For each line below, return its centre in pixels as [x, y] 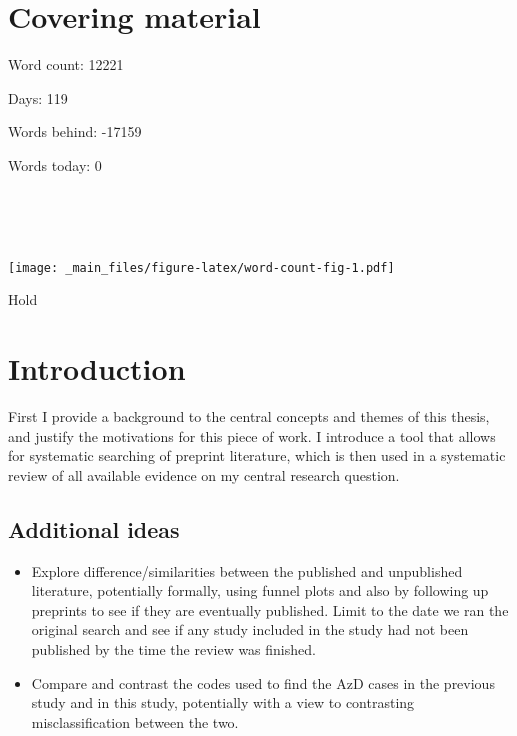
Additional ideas [94, 528]
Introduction [97, 368]
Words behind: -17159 [75, 131]
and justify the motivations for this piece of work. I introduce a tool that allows [252, 435]
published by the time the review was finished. [173, 649]
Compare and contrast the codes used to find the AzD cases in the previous [263, 682]
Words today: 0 [55, 164]
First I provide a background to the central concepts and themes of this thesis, [249, 416]
